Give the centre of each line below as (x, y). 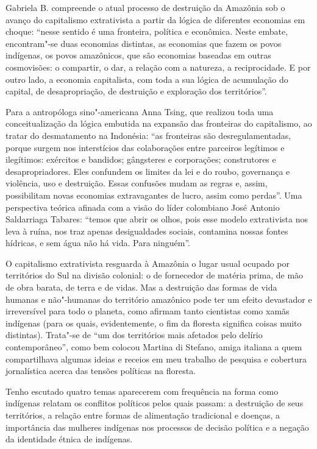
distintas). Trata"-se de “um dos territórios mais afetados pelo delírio (134, 335)
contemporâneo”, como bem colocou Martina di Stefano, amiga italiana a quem (154, 347)
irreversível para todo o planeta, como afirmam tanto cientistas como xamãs (148, 311)
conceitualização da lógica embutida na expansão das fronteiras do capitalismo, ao (159, 123)
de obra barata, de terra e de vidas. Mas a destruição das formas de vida (141, 287)
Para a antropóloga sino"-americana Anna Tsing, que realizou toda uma (140, 111)
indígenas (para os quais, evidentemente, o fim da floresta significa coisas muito (154, 323)
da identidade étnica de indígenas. (69, 439)
